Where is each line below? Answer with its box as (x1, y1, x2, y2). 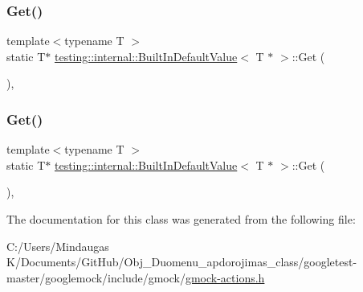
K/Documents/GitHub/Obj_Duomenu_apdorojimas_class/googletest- (6, 253, 357, 270)
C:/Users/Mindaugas (6, 237, 109, 254)
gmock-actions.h (185, 269, 265, 286)
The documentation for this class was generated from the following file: (6, 211, 356, 227)
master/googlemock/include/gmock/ (6, 269, 186, 286)
